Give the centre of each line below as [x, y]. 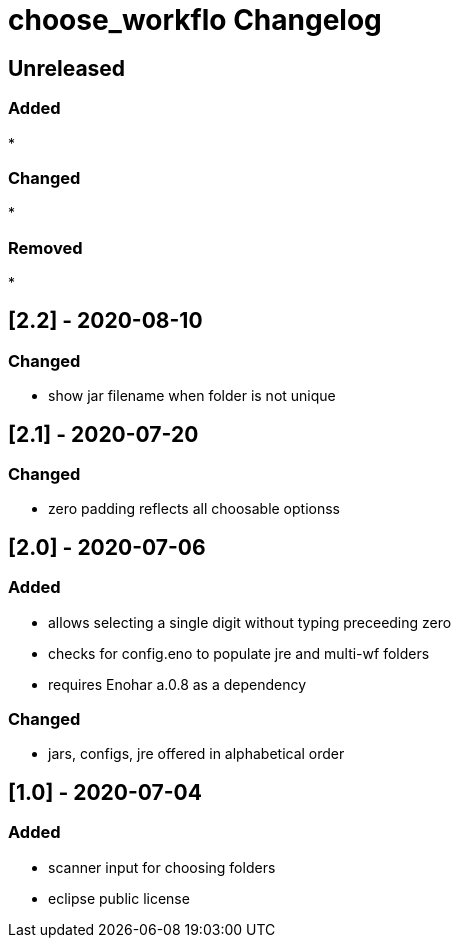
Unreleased [67, 68]
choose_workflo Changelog [195, 20]
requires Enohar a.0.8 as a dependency [177, 684]
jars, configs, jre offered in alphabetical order [196, 754]
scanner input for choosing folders [162, 867]
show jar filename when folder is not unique [192, 396]
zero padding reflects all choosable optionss [194, 509]
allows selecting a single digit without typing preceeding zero [250, 622]
